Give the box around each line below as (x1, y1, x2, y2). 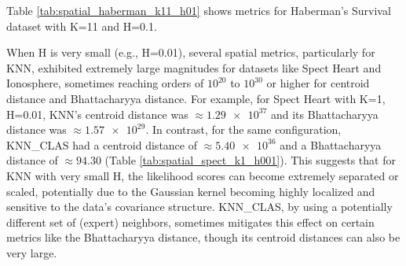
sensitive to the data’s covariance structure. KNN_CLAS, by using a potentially (6, 198, 393, 215)
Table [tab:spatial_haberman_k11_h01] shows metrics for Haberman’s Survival (6, 2, 391, 18)
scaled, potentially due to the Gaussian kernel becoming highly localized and (6, 183, 375, 199)
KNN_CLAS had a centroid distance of (6, 136, 197, 153)
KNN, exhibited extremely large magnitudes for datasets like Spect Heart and (6, 59, 382, 76)
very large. (6, 244, 57, 260)
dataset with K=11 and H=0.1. (6, 17, 157, 34)
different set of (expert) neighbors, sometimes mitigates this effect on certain (6, 213, 375, 230)
